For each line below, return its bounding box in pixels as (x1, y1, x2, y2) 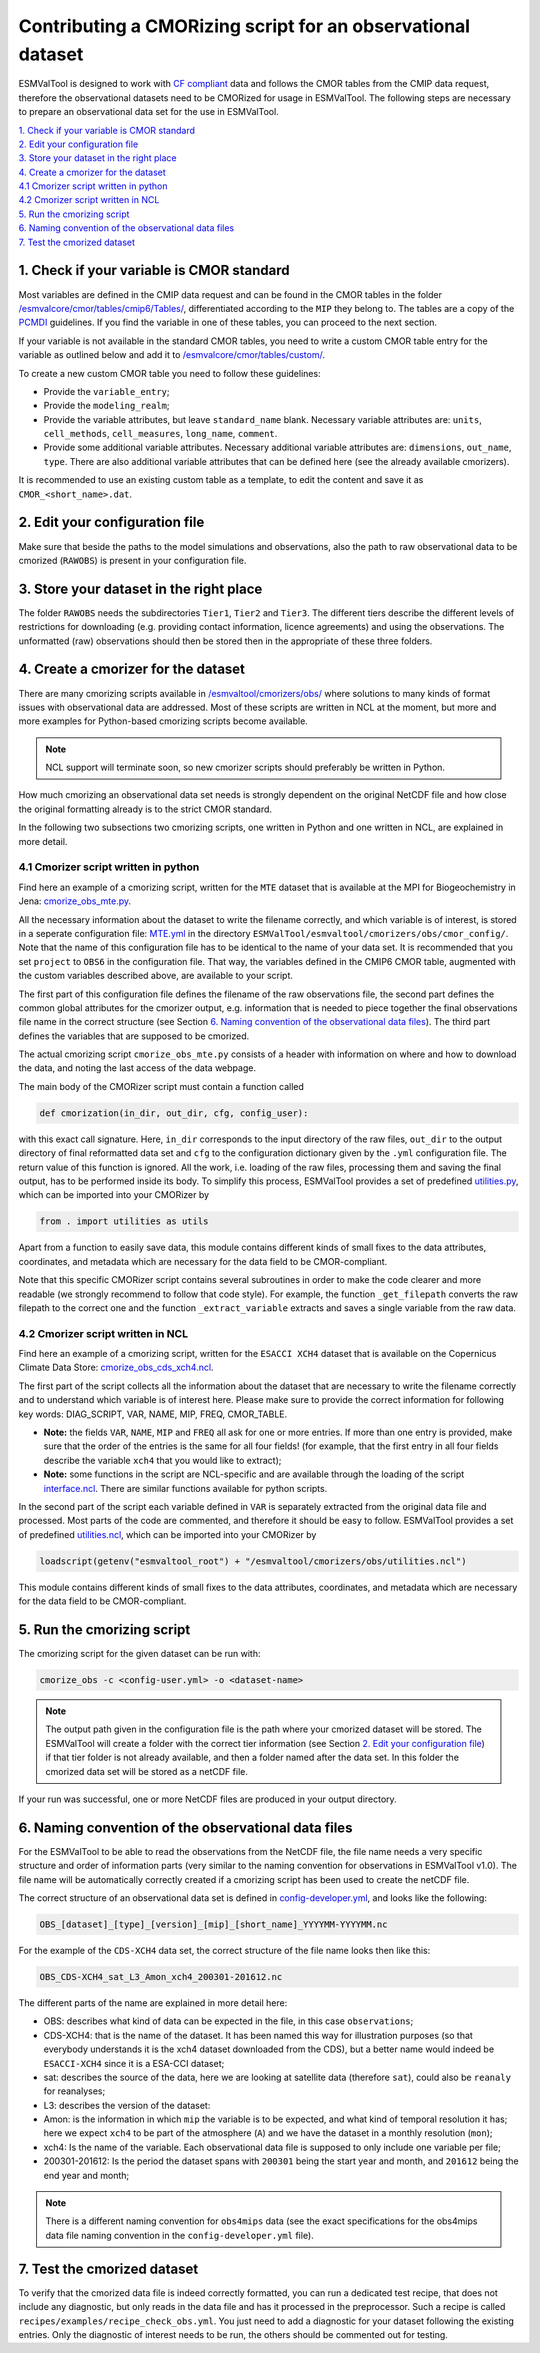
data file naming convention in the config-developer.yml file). (45, 2229, 314, 2241)
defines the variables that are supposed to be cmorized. (18, 1030, 250, 1042)
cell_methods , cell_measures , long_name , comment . (43, 428, 278, 440)
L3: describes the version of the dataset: (43, 2099, 211, 2111)
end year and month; (43, 2169, 130, 2181)
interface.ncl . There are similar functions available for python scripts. (43, 1482, 328, 1494)
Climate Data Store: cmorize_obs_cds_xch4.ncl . (18, 1361, 214, 1374)
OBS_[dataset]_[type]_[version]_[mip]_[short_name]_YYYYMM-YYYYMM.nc (39, 1919, 388, 1930)
